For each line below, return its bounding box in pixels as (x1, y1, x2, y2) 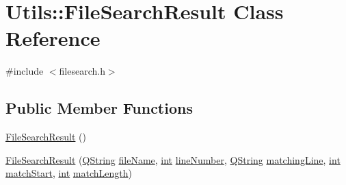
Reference (5, 24, 101, 52)
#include (5, 64, 44, 78)
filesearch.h (59, 64, 105, 78)
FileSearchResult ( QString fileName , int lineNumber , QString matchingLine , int (5, 152, 341, 166)
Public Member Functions (5, 97, 193, 119)
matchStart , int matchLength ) (5, 166, 133, 180)
